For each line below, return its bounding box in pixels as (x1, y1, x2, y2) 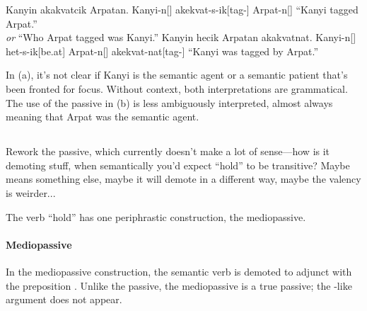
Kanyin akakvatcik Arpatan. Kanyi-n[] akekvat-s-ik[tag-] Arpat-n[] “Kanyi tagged (6, 2, 359, 16)
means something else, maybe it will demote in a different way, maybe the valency (6, 171, 361, 186)
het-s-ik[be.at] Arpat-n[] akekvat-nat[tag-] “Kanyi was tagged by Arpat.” (6, 43, 319, 58)
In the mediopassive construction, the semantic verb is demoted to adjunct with (6, 264, 352, 278)
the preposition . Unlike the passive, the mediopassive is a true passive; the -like (6, 278, 352, 293)
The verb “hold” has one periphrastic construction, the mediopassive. (6, 209, 306, 224)
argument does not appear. (6, 292, 122, 307)
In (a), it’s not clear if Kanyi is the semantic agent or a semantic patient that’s (6, 67, 348, 82)
